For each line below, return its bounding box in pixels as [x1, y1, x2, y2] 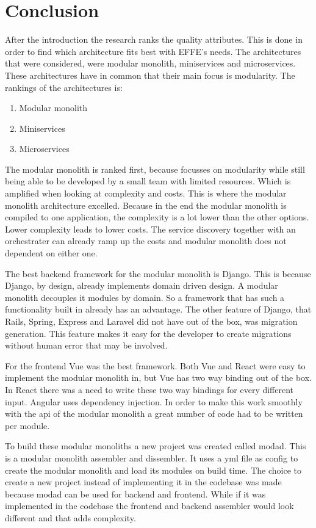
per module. [5, 419, 50, 432]
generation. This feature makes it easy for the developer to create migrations [5, 327, 292, 339]
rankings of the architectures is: [5, 81, 123, 93]
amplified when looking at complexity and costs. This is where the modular [5, 187, 287, 200]
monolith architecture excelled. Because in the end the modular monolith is [5, 198, 287, 211]
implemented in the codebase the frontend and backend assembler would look [5, 499, 294, 512]
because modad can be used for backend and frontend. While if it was [5, 487, 266, 500]
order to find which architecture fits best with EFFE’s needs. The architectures [5, 45, 301, 57]
